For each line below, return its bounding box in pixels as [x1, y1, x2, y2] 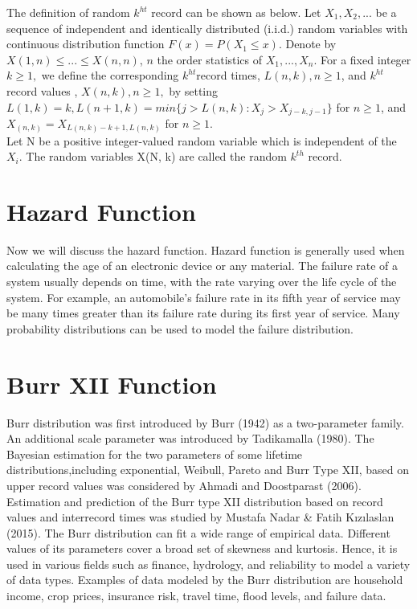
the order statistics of [157, 51, 263, 67]
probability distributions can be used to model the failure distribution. [6, 320, 354, 337]
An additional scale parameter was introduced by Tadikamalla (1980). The [6, 430, 374, 447]
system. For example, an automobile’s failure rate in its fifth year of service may [6, 288, 401, 305]
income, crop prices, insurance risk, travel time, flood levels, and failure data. [6, 587, 386, 604]
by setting [169, 82, 219, 99]
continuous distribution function [6, 35, 165, 52]
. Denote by [278, 35, 337, 52]
